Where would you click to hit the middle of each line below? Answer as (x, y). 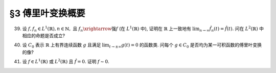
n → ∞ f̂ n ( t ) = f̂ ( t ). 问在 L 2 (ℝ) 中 (232, 29)
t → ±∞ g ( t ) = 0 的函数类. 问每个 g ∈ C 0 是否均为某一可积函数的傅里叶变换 (186, 46)
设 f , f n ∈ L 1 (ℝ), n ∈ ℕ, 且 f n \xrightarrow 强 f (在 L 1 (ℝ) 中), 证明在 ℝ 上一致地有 (107, 29)
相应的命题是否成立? (44, 35)
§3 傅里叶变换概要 (47, 13)
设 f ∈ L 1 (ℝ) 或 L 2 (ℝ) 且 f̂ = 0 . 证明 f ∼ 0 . (66, 61)
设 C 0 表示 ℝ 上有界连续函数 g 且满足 (62, 46)
